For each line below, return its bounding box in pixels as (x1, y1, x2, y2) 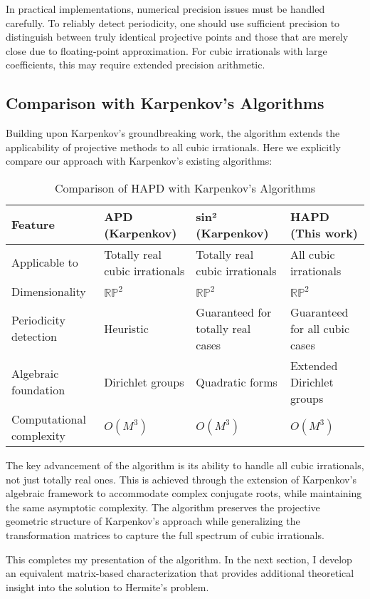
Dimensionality (11, 282, 86, 299)
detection (11, 328, 58, 345)
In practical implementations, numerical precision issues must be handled (6, 1, 325, 16)
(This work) (290, 224, 358, 241)
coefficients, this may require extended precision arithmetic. (6, 57, 265, 72)
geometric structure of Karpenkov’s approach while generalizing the (6, 513, 300, 528)
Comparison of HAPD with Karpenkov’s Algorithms (54, 179, 316, 196)
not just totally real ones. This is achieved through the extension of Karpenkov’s (6, 471, 356, 486)
